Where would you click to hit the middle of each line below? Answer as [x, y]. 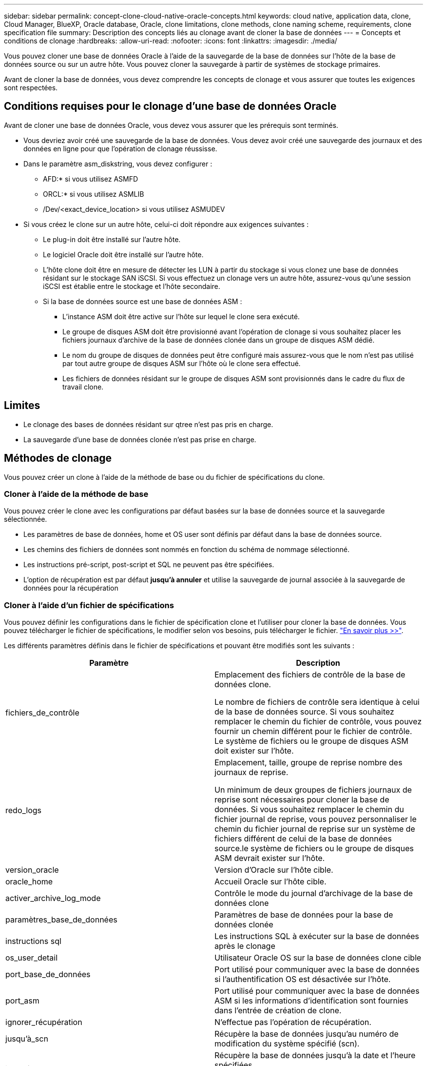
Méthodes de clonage [58, 458]
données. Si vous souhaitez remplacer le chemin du [309, 810]
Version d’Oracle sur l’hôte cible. [274, 870]
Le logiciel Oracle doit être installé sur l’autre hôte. [123, 254]
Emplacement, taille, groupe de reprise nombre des [309, 763]
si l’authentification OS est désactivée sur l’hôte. [303, 979]
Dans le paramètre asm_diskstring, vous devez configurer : [118, 164]
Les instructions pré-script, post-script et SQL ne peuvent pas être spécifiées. [149, 565]
